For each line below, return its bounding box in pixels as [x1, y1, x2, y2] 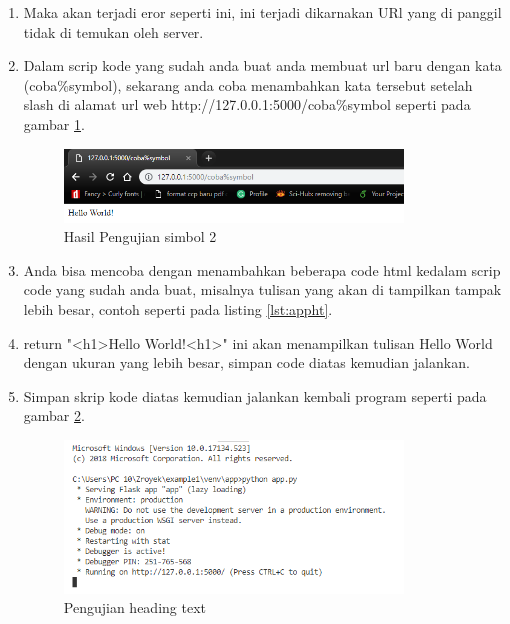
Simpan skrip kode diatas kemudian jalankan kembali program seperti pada [23, 385, 487, 406]
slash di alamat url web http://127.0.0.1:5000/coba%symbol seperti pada [23, 94, 471, 115]
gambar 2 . [23, 405, 85, 426]
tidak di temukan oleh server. [23, 21, 204, 42]
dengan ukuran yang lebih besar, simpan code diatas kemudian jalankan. [23, 352, 470, 373]
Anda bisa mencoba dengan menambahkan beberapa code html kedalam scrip [23, 259, 501, 280]
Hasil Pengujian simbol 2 [63, 226, 217, 247]
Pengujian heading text [63, 597, 206, 618]
